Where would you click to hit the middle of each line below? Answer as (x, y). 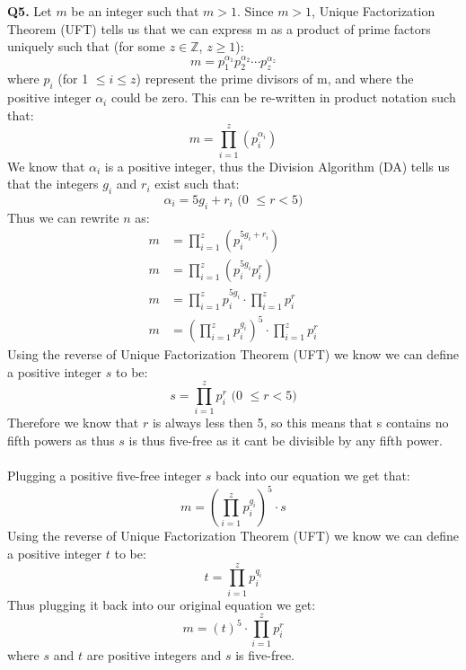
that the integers (53, 184)
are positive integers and (154, 655)
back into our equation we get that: (313, 476)
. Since (255, 11)
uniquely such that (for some (86, 46)
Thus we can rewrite (63, 217)
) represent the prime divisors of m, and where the (275, 79)
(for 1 (73, 79)
